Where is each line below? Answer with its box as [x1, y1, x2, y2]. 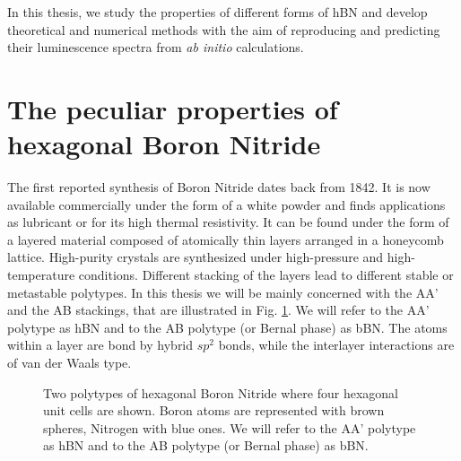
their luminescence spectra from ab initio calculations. [7, 38, 304, 57]
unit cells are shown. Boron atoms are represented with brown [43, 401, 385, 420]
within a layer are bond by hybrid [7, 335, 194, 354]
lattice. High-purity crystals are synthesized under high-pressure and [7, 248, 384, 266]
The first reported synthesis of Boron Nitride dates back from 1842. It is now [7, 178, 431, 196]
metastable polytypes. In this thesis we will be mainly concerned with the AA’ [7, 283, 439, 301]
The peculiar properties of [7, 90, 338, 126]
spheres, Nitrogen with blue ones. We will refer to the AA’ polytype [43, 418, 416, 437]
